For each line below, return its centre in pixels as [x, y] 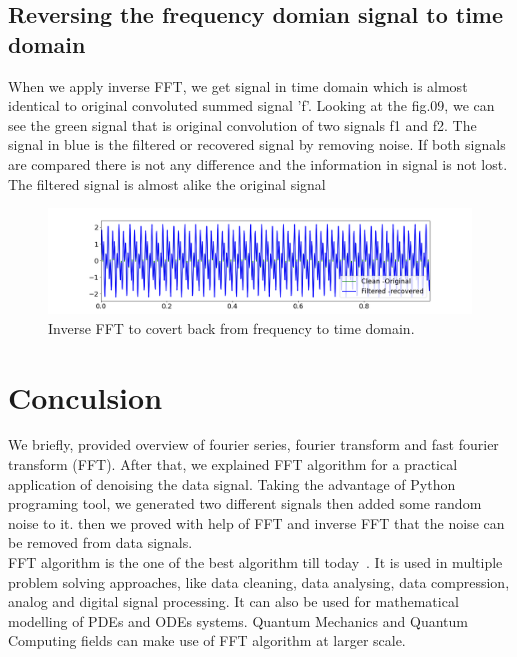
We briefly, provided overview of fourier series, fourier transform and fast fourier [253, 444]
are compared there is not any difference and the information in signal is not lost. [258, 163]
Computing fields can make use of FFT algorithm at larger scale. [207, 640]
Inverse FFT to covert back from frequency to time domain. [231, 327]
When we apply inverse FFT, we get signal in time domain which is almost [238, 85]
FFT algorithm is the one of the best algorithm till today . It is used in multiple [255, 562]
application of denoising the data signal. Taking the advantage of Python [232, 483]
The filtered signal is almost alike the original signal [167, 183]
